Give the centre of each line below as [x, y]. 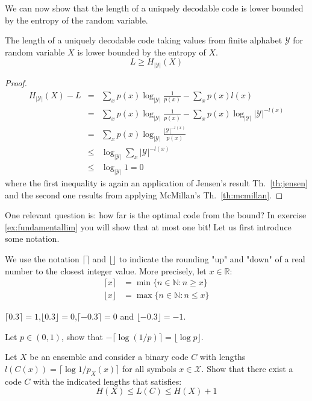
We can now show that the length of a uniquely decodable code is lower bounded [154, 8]
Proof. [16, 82]
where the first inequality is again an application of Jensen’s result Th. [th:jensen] [156, 182]
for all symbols [149, 368]
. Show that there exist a [247, 368]
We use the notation [42, 258]
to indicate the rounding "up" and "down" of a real [212, 258]
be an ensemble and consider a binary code [109, 357]
